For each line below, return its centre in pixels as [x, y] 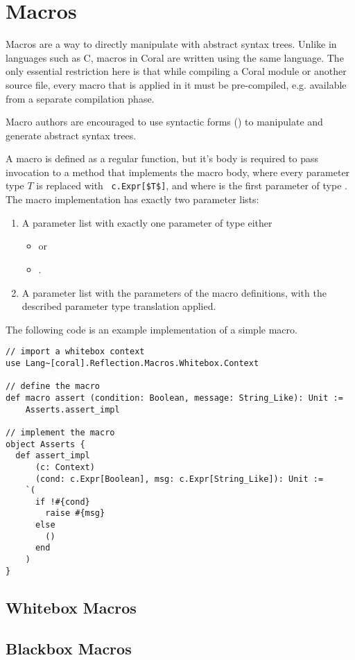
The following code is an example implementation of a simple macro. [151, 329]
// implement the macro [60, 432]
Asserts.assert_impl [72, 409]
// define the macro [53, 387]
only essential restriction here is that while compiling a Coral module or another [176, 71]
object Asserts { [45, 444]
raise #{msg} [75, 513]
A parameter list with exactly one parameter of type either [147, 222]
